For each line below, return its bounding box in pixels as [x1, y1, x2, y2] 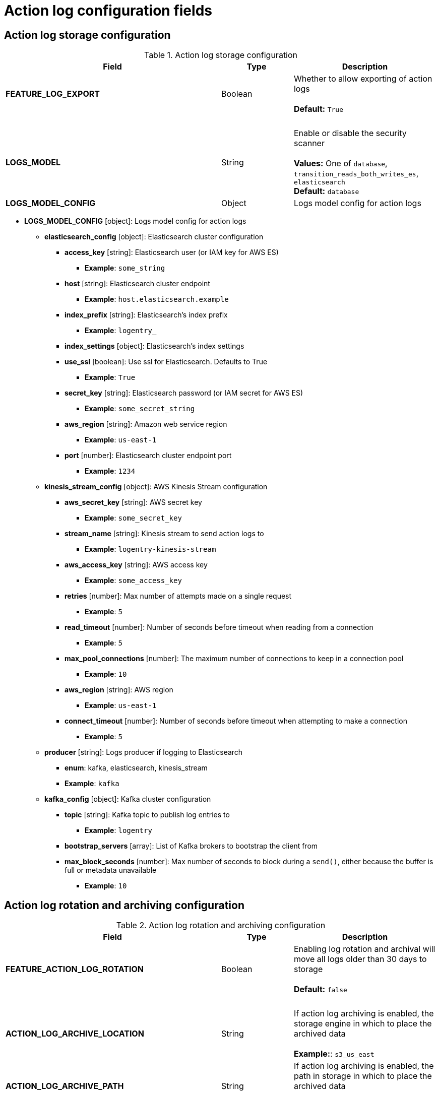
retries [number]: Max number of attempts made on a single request [65, 592, 292, 601]
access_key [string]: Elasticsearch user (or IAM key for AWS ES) [65, 248, 279, 257]
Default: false [293, 984, 347, 995]
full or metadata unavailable [65, 866, 157, 875]
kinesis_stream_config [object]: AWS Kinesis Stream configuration [44, 482, 268, 491]
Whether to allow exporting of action [293, 74, 432, 84]
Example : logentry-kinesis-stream [85, 545, 216, 554]
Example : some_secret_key [85, 513, 182, 523]
